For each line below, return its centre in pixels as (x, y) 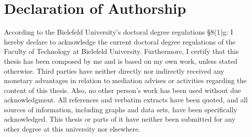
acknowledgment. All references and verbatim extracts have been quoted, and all (126, 100)
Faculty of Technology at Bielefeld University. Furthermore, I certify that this (122, 51)
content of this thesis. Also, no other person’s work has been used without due (123, 90)
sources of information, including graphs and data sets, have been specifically (121, 109)
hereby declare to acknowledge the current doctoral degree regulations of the (120, 41)
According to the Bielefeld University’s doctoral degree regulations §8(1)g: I (119, 32)
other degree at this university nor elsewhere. (72, 129)
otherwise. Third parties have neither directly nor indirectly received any (114, 70)
